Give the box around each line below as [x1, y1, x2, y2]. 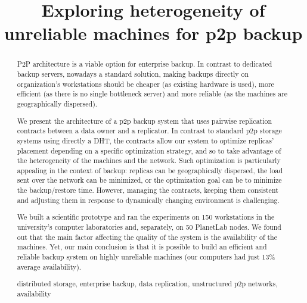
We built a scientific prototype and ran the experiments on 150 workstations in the [17, 212, 275, 222]
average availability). [17, 261, 82, 271]
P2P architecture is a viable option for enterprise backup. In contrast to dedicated [17, 59, 272, 69]
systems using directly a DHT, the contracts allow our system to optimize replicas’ [17, 135, 274, 145]
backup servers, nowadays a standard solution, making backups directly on [17, 69, 249, 79]
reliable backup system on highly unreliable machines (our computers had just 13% [17, 251, 275, 261]
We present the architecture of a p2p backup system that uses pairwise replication [17, 115, 272, 126]
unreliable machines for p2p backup [4, 21, 303, 45]
